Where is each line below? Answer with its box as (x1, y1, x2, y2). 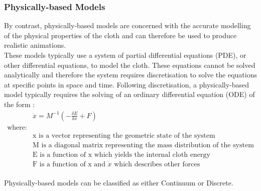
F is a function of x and (33, 160, 105, 168)
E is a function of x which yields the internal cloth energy (33, 151, 210, 158)
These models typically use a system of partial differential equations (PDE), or (4, 50, 246, 60)
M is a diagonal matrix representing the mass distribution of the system (33, 141, 254, 149)
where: (7, 124, 27, 131)
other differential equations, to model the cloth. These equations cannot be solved (4, 59, 255, 70)
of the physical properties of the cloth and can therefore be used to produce (4, 30, 237, 40)
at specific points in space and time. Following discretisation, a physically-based (4, 79, 249, 89)
